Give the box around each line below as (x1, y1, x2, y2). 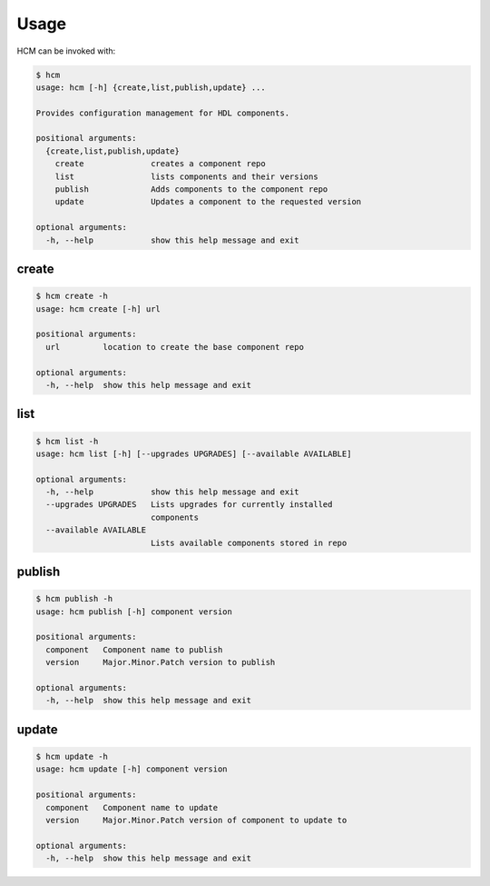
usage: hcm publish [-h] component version (35, 606, 233, 617)
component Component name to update (45, 802, 218, 812)
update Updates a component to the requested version (54, 196, 362, 207)
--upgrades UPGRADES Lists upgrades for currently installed (45, 500, 333, 510)
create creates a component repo (54, 159, 267, 169)
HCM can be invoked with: (16, 45, 116, 56)
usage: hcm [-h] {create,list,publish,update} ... (35, 82, 267, 93)
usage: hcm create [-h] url (35, 304, 161, 314)
